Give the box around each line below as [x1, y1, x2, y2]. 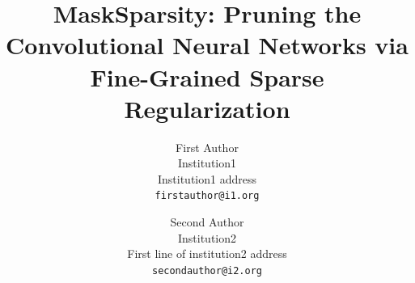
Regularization [124, 91, 290, 125]
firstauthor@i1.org [155, 190, 260, 202]
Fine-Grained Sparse [90, 60, 324, 93]
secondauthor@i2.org [151, 264, 263, 277]
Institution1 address [157, 170, 256, 187]
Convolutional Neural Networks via [6, 28, 409, 61]
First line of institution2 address [127, 245, 287, 262]
